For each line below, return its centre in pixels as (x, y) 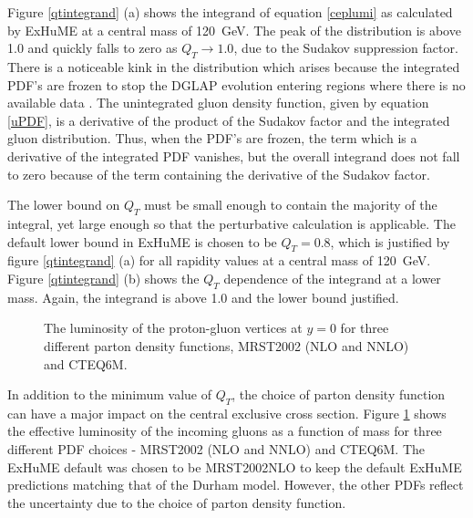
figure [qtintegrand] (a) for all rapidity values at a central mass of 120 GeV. (219, 260)
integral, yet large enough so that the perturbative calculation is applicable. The (231, 223)
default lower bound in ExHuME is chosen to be (142, 241)
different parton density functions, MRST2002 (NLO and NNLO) (226, 345)
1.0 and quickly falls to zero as (93, 48)
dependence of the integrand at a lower (332, 278)
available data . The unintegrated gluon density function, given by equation (218, 103)
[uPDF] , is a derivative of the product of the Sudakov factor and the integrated (229, 120)
